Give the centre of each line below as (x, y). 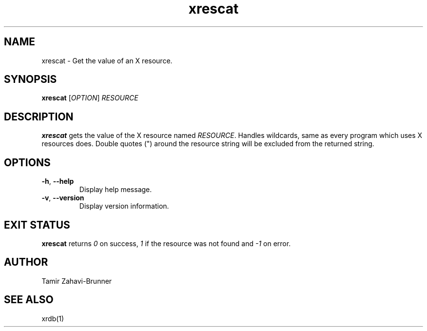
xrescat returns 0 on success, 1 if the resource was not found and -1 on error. (166, 243)
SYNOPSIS (30, 79)
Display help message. (116, 190)
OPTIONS (27, 162)
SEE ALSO (29, 300)
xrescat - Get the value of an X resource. (107, 60)
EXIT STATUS (37, 225)
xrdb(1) (53, 318)
